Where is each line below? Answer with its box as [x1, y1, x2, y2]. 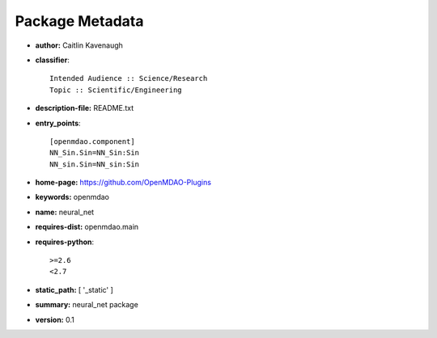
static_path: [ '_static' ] [35, 285, 113, 294]
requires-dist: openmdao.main [35, 222, 139, 232]
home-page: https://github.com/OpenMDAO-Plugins [35, 178, 212, 188]
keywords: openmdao [35, 192, 109, 202]
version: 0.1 [35, 315, 74, 324]
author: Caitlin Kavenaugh [35, 40, 123, 50]
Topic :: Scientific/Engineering [49, 85, 182, 95]
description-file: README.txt [35, 104, 134, 113]
